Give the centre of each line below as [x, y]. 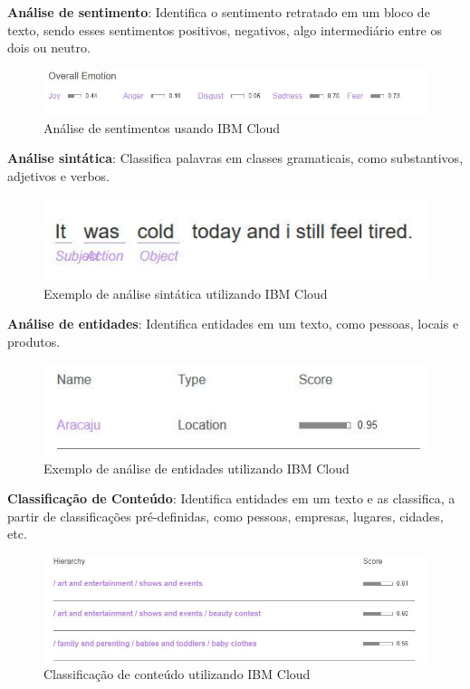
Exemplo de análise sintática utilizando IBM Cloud [186, 293]
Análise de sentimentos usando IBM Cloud [162, 127]
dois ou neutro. [49, 48]
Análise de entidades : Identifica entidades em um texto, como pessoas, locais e [233, 324]
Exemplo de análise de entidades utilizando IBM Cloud [197, 468]
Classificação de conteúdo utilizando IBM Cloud [177, 674]
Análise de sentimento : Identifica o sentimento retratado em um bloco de [219, 12]
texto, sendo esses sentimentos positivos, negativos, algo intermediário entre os [225, 29]
